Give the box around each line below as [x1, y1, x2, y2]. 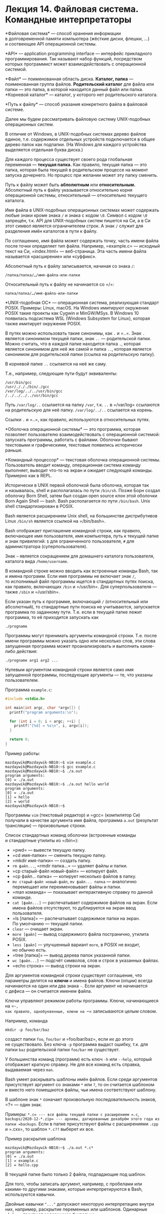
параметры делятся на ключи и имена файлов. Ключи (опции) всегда [5, 977, 153, 983]
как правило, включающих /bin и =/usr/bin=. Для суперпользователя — [5, 583, 157, 590]
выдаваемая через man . [5, 1066, 54, 1072]
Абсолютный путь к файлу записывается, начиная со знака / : [5, 263, 135, 269]
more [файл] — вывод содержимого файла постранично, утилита [12, 931, 149, 937]
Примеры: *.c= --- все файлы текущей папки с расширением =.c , [5, 1111, 139, 1117]
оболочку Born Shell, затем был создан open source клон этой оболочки [5, 493, 158, 499]
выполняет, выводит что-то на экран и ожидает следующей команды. [5, 467, 153, 473]
